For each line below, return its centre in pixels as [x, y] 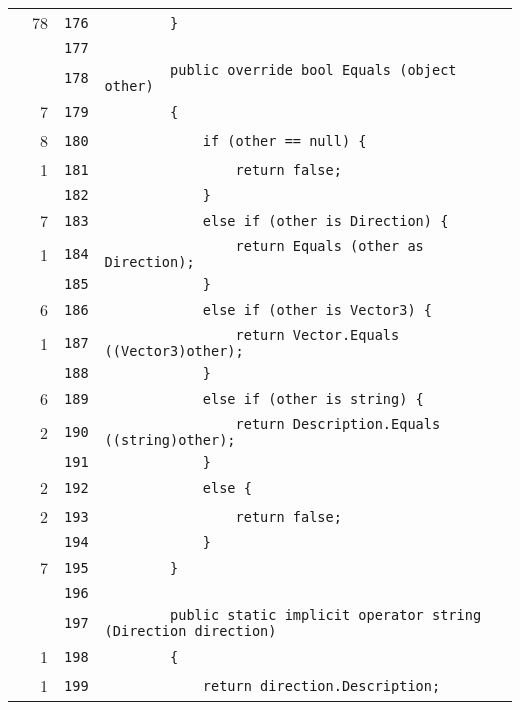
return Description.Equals [338, 424]
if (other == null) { [284, 140]
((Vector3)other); [174, 351]
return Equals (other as [329, 246]
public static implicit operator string [326, 615]
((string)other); [170, 440]
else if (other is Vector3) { [317, 309]
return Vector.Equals [317, 335]
